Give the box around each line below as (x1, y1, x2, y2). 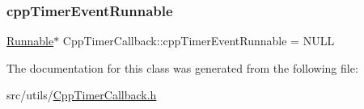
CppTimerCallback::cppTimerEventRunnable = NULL (62, 32, 335, 49)
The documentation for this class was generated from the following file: (6, 59, 358, 76)
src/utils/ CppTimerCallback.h (6, 86, 157, 103)
